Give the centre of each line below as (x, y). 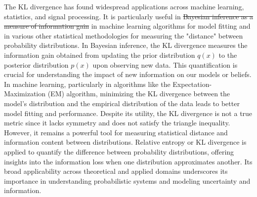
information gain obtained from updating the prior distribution (100, 55)
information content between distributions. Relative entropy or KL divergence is (125, 142)
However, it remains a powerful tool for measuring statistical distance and (116, 132)
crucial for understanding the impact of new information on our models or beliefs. (128, 74)
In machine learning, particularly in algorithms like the (87, 84)
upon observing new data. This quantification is (165, 64)
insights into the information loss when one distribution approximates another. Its (128, 161)
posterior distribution (36, 64)
